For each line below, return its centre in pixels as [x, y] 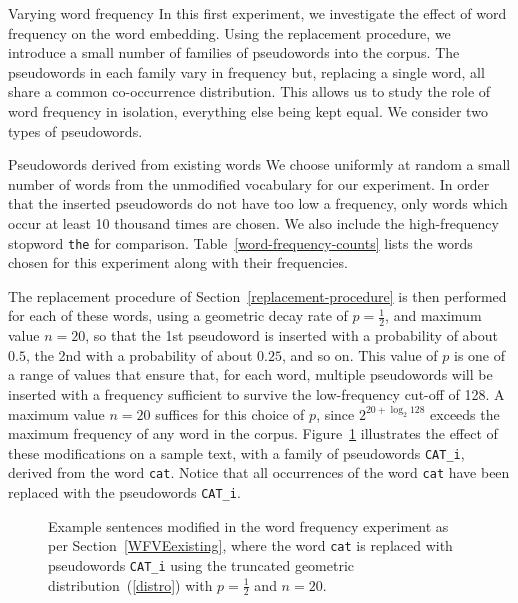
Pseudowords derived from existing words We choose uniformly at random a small [259, 164]
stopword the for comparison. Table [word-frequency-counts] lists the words [240, 242]
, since [335, 413]
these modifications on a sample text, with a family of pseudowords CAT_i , [236, 452]
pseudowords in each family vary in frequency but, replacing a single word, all [246, 71]
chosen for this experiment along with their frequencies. [178, 262]
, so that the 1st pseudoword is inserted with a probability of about [291, 335]
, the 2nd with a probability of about [139, 354]
